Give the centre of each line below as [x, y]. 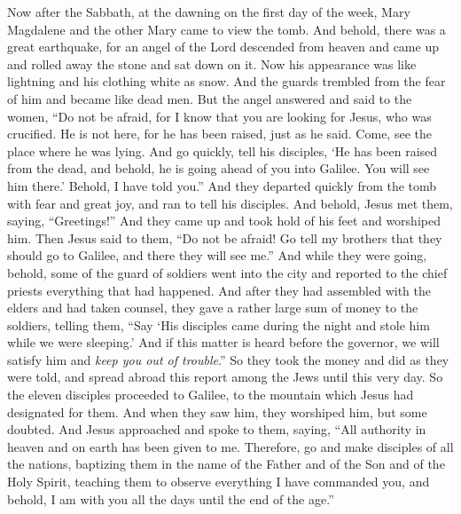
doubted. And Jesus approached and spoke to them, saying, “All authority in [217, 429]
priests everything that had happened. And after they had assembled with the [219, 290]
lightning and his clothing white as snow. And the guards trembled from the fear [227, 81]
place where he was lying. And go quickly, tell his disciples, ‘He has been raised [223, 150]
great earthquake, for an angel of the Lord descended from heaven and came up [223, 47]
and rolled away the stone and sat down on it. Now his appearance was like [212, 63]
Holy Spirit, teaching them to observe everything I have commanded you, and [219, 482]
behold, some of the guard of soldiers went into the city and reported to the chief [227, 272]
